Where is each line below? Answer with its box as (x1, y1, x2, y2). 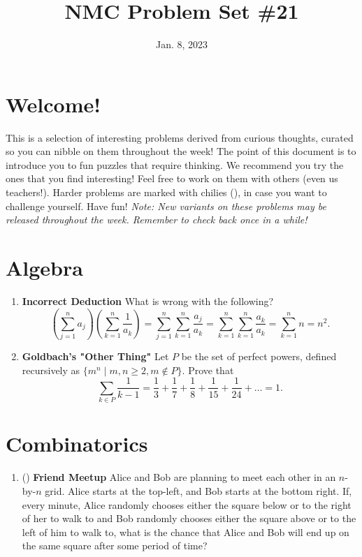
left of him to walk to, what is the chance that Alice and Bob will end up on (22, 524, 349, 539)
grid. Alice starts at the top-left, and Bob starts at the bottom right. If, (45, 483, 352, 498)
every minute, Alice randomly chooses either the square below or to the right (22, 497, 352, 512)
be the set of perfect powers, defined (181, 349, 337, 364)
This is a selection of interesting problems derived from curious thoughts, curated (6, 130, 354, 144)
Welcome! (6, 89, 101, 118)
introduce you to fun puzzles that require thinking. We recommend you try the (6, 157, 344, 172)
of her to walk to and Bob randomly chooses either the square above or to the (22, 511, 356, 526)
